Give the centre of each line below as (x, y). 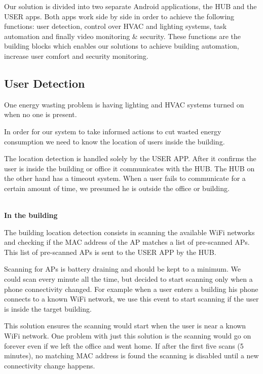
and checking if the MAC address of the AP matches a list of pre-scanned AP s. (127, 242)
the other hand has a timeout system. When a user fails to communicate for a (125, 178)
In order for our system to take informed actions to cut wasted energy (113, 131)
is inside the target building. (48, 308)
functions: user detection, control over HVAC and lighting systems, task (116, 26)
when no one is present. (41, 114)
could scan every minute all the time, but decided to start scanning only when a (128, 279)
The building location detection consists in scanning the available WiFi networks (129, 232)
